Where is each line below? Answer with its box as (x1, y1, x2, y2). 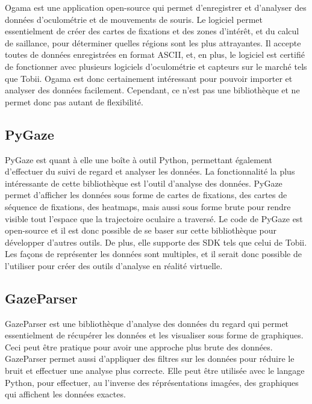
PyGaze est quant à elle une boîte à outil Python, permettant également (5, 153, 272, 166)
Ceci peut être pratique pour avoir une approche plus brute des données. (5, 340, 273, 353)
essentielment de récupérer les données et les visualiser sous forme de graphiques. (5, 329, 304, 341)
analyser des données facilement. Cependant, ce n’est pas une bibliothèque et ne (5, 84, 300, 96)
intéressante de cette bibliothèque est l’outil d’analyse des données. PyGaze (5, 176, 282, 189)
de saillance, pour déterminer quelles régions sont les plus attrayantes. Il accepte (5, 36, 301, 49)
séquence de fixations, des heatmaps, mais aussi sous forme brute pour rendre (5, 200, 291, 213)
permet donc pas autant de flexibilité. (5, 95, 143, 108)
